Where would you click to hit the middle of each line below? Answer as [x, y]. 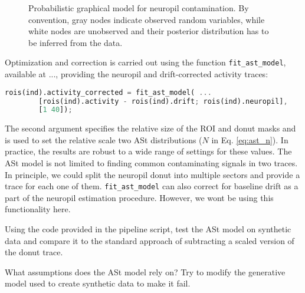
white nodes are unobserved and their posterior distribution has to [149, 31]
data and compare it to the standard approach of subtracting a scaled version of [150, 240]
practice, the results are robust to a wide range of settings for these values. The [148, 151]
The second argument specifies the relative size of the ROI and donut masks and [150, 128]
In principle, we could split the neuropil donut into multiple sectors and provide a [152, 174]
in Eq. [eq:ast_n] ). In [250, 139]
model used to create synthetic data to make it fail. [98, 283]
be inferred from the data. [76, 42]
